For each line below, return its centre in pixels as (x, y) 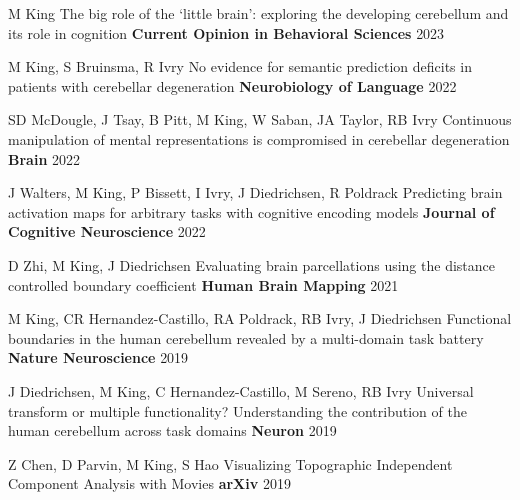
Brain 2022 (44, 158)
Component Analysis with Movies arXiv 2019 (149, 483)
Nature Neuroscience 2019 (98, 357)
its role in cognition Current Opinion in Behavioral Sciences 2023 (226, 32)
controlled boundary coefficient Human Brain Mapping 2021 (203, 284)
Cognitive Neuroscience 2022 (107, 231)
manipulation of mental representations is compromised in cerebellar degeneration (259, 138)
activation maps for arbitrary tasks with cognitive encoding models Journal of (251, 211)
